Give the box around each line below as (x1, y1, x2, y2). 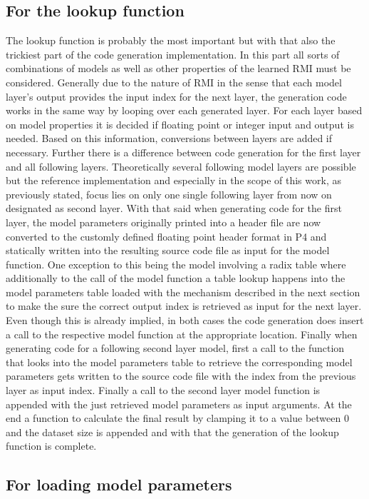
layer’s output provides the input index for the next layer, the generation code (6, 89, 347, 104)
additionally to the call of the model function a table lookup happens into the (6, 271, 345, 286)
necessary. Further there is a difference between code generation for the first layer (6, 144, 361, 159)
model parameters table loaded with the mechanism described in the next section (6, 284, 360, 299)
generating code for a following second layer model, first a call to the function (6, 341, 345, 356)
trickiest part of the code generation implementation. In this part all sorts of (6, 46, 340, 61)
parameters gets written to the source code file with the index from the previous (6, 368, 356, 383)
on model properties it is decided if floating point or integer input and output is (6, 116, 354, 131)
